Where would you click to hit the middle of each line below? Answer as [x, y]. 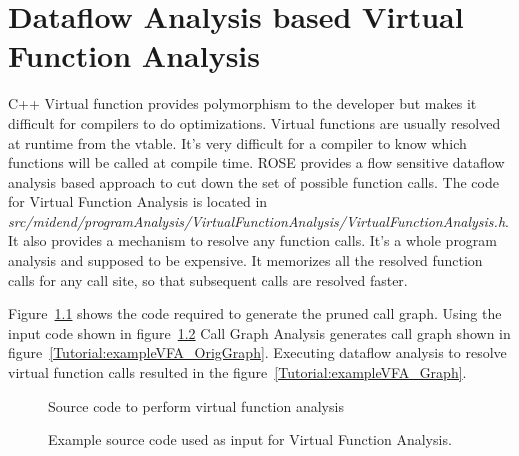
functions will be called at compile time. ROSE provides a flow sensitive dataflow [256, 162]
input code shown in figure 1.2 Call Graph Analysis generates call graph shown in [259, 332]
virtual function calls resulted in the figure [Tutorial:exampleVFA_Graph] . [237, 372]
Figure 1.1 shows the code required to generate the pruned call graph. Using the [255, 313]
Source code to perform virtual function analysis [196, 405]
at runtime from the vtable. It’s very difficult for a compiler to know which [237, 142]
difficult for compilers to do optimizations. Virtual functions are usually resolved [254, 122]
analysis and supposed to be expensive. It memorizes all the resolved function [245, 260]
